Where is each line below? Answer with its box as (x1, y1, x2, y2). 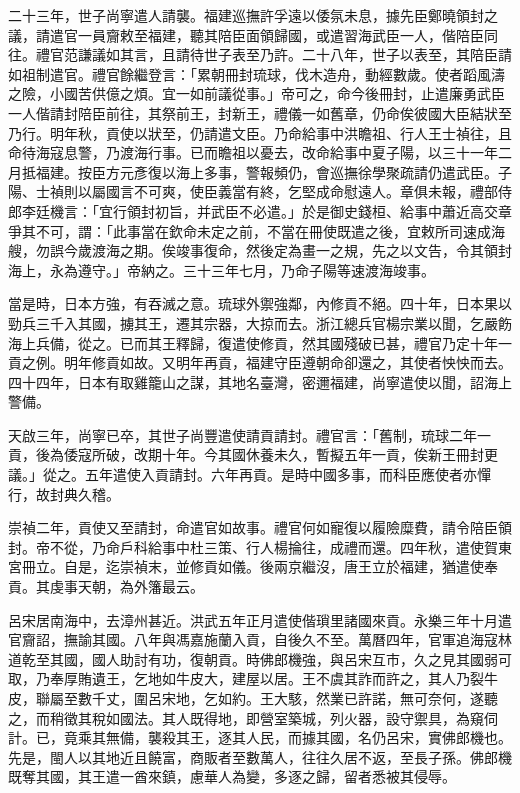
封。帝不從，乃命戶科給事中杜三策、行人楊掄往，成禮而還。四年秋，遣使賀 (8, 536, 498, 557)
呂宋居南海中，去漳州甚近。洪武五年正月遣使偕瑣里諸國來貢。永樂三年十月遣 (8, 609, 512, 630)
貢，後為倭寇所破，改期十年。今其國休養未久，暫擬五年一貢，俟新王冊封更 (8, 444, 498, 465)
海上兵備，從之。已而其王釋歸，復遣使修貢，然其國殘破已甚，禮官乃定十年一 (8, 332, 512, 353)
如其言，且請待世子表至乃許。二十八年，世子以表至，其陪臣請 (105, 44, 512, 65)
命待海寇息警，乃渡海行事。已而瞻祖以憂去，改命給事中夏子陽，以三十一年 (8, 142, 498, 163)
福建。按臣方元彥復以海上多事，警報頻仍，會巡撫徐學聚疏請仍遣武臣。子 (35, 161, 512, 182)
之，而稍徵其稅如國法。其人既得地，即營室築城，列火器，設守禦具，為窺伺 (8, 707, 498, 728)
